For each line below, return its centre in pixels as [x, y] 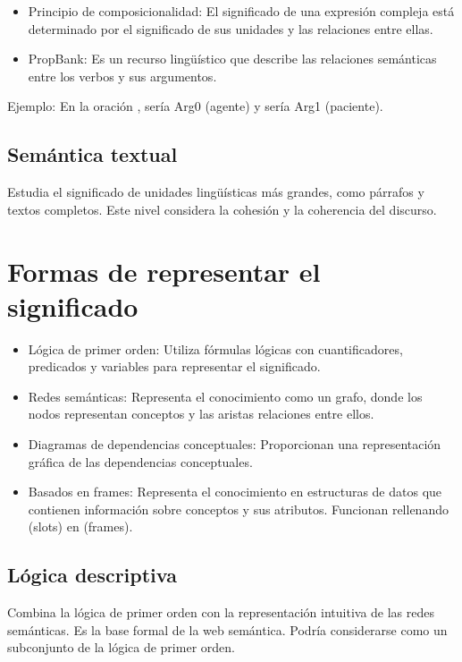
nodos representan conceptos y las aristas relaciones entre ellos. [201, 414]
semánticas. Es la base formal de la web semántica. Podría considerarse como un [227, 629]
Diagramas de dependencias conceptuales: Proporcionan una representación [235, 444]
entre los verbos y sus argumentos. [122, 76]
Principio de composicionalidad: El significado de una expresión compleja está [241, 11]
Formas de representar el [164, 271]
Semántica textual [92, 154]
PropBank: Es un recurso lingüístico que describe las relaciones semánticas [232, 59]
